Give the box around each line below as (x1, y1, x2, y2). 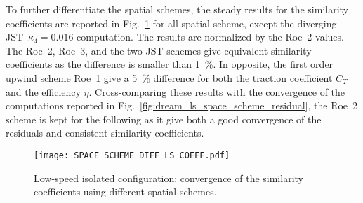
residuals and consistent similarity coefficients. (6, 125, 204, 140)
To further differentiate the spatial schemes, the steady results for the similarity (6, 2, 349, 16)
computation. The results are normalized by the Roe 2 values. (77, 29, 344, 44)
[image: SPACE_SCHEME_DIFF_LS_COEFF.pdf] (34, 150, 230, 160)
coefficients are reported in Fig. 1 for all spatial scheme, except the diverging (6, 15, 337, 30)
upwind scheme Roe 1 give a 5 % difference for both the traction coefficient (6, 70, 333, 85)
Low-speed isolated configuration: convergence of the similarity (34, 170, 303, 185)
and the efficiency (6, 84, 81, 99)
